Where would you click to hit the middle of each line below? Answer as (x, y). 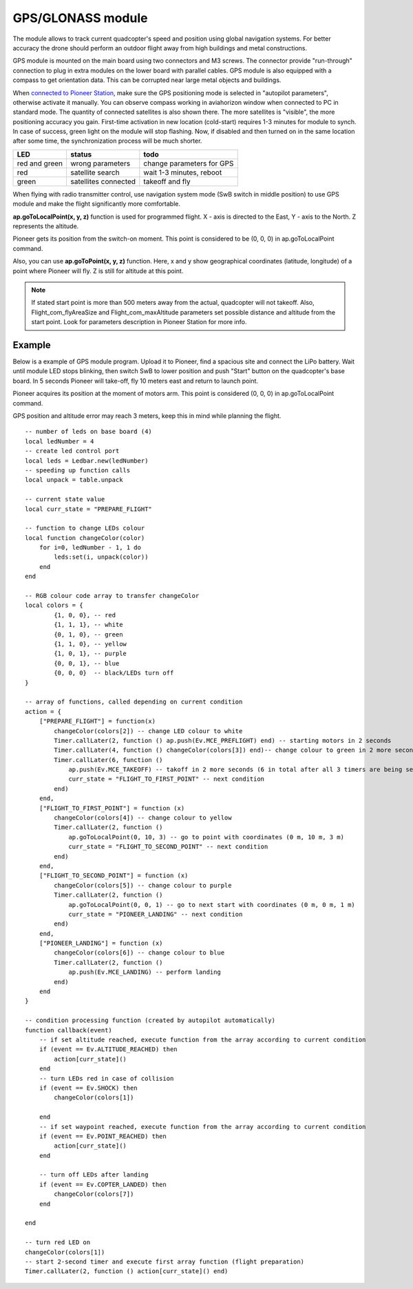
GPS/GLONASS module (80, 18)
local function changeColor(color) (85, 538)
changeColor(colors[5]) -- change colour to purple (143, 885)
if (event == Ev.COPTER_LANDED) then (103, 1184)
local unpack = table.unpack (74, 480)
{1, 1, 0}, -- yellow (91, 644)
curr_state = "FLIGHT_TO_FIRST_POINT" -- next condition (167, 779)
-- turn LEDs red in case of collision (106, 1078)
